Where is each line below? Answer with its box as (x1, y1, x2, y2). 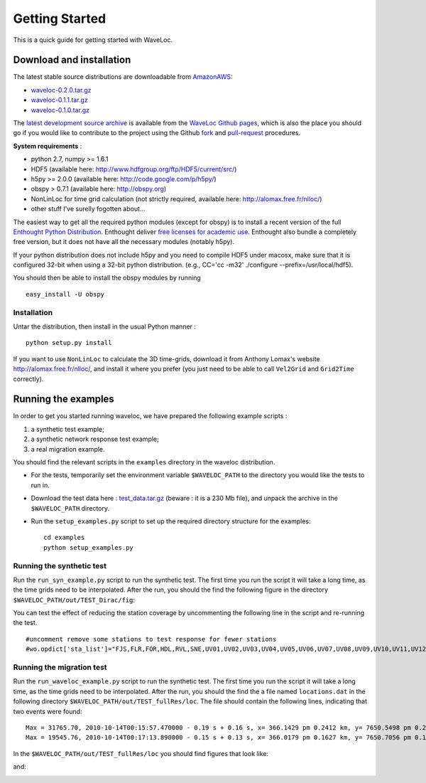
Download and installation (13, 54, 131, 66)
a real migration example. (31, 444, 106, 453)
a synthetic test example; (31, 425, 104, 433)
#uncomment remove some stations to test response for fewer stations (26, 635, 277, 643)
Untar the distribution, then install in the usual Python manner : (13, 322, 197, 331)
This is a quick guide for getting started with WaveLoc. (13, 36, 173, 44)
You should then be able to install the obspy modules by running (13, 274, 202, 282)
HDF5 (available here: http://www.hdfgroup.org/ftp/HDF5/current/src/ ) (31, 164, 237, 174)
